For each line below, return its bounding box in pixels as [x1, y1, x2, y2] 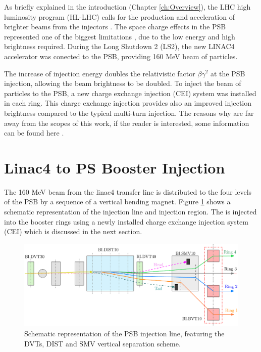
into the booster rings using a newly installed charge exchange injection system [4, 216, 248, 227]
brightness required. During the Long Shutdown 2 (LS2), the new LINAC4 [4, 41, 235, 52]
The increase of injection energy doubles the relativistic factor [4, 68, 195, 78]
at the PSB [210, 68, 245, 78]
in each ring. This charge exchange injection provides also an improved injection [4, 98, 251, 108]
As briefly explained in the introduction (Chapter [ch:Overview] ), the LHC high [4, 2, 251, 12]
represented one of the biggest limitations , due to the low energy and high [4, 31, 235, 41]
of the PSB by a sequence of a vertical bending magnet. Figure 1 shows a [4, 196, 231, 207]
